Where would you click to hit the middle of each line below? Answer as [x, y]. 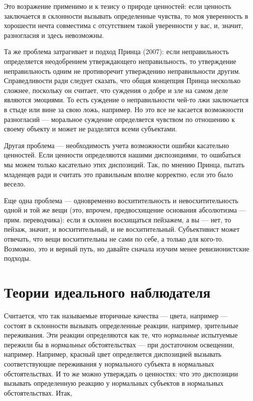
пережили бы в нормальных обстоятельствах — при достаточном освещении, [119, 344]
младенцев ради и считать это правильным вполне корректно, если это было [118, 174]
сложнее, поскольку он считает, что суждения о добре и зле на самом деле [116, 90]
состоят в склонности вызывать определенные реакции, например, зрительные [121, 325]
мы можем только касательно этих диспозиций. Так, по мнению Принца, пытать [124, 164]
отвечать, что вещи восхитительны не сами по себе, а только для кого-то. [114, 239]
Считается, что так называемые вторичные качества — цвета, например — [116, 315]
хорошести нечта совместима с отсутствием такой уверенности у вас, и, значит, [124, 25]
